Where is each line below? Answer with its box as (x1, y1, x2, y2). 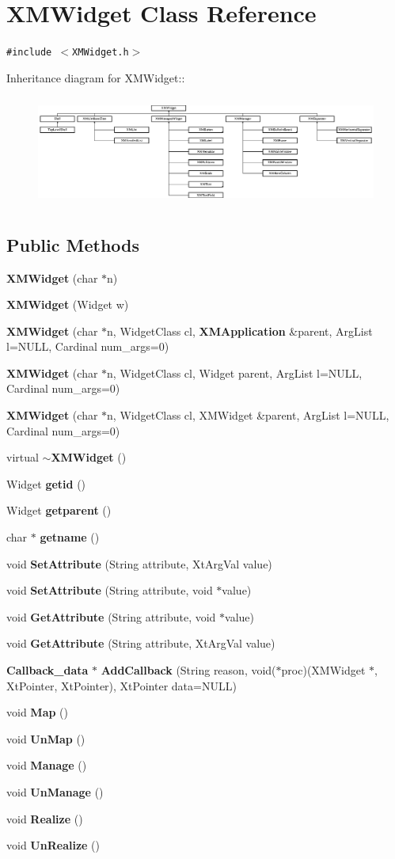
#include (6, 47, 52, 59)
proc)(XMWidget (281, 662, 366, 678)
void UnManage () (6, 783, 104, 800)
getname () (40, 529, 100, 545)
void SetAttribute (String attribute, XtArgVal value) (6, 555, 272, 572)
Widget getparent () (6, 502, 112, 519)
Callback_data (6, 662, 89, 678)
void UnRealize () (6, 837, 100, 853)
